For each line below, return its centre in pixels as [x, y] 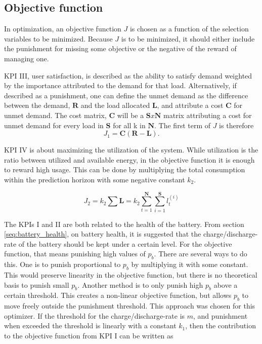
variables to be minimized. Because [58, 38]
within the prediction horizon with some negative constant [95, 179]
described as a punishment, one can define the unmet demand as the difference [126, 95]
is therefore [236, 125]
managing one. [27, 58]
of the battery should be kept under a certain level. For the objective [125, 243]
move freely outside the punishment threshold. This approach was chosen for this [130, 306]
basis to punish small [37, 284]
